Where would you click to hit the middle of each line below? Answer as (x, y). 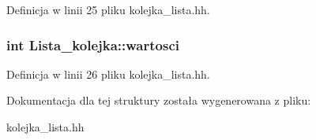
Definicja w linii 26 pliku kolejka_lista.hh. (108, 74)
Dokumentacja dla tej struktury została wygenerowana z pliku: (159, 100)
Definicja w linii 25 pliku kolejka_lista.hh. (108, 9)
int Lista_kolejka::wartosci (93, 44)
